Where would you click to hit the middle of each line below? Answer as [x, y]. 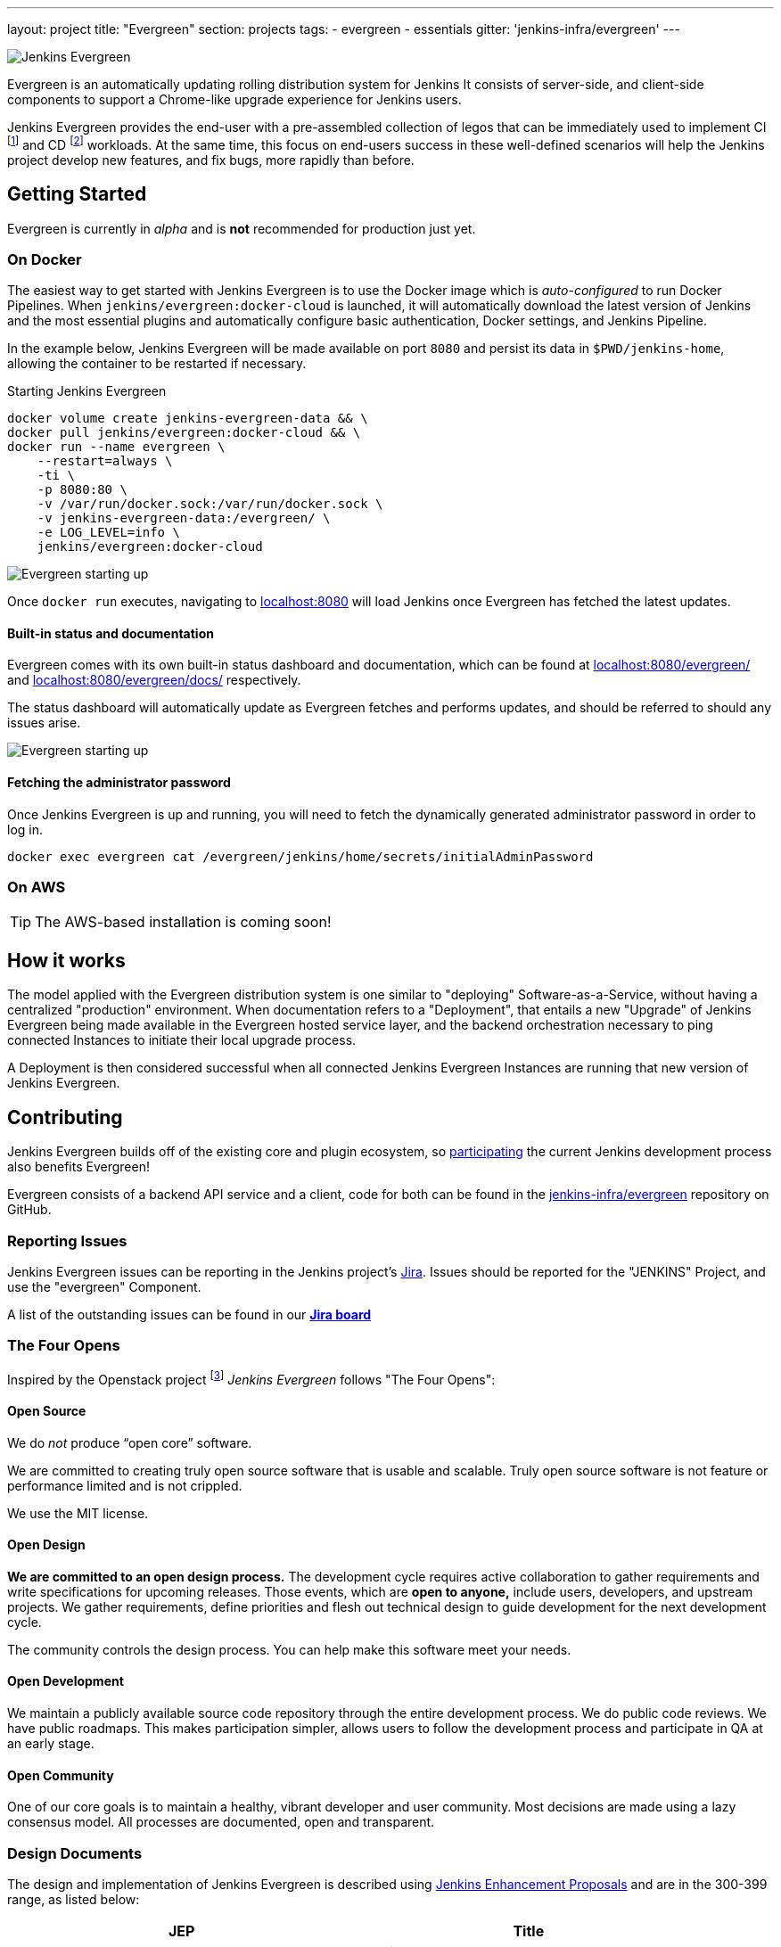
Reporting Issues [67, 1240]
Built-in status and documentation [111, 633]
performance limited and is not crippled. [125, 1485]
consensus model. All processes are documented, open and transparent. [221, 1822]
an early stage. [51, 1743]
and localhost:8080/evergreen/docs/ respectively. [154, 680]
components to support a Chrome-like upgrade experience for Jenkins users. [234, 99]
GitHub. [29, 1210]
